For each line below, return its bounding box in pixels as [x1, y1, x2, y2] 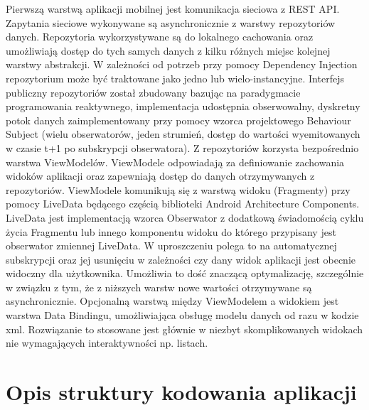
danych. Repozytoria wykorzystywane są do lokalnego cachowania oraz [6, 29, 314, 44]
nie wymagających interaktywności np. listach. [6, 335, 208, 350]
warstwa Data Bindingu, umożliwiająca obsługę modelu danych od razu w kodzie [6, 308, 359, 323]
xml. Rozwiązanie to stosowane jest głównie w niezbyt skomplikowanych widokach [6, 321, 363, 336]
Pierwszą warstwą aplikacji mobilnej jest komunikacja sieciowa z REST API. [6, 1, 340, 16]
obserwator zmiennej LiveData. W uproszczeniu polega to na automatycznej [6, 238, 337, 253]
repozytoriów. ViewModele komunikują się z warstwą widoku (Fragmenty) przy [6, 182, 351, 197]
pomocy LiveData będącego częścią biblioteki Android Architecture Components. [6, 196, 360, 211]
